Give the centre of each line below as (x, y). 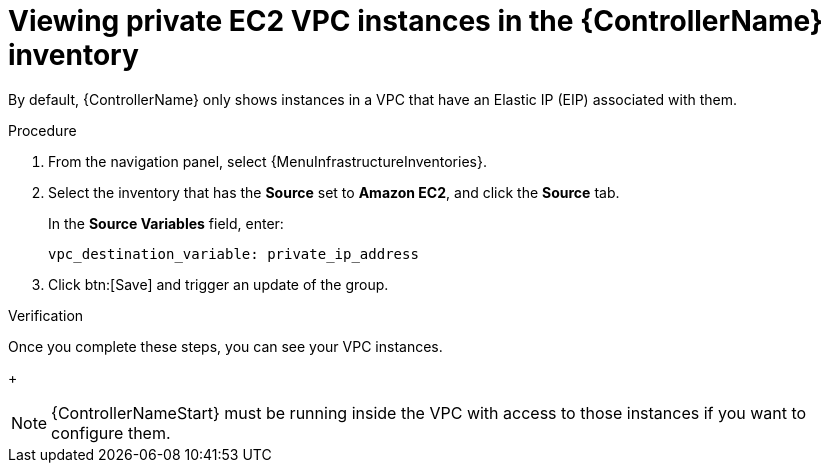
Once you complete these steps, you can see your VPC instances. (225, 346)
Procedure (42, 130)
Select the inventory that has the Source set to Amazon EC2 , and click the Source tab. (334, 192)
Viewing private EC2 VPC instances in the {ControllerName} (415, 21)
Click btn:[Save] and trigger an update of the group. (218, 284)
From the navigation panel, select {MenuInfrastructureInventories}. (267, 161)
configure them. (111, 432)
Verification (46, 315)
